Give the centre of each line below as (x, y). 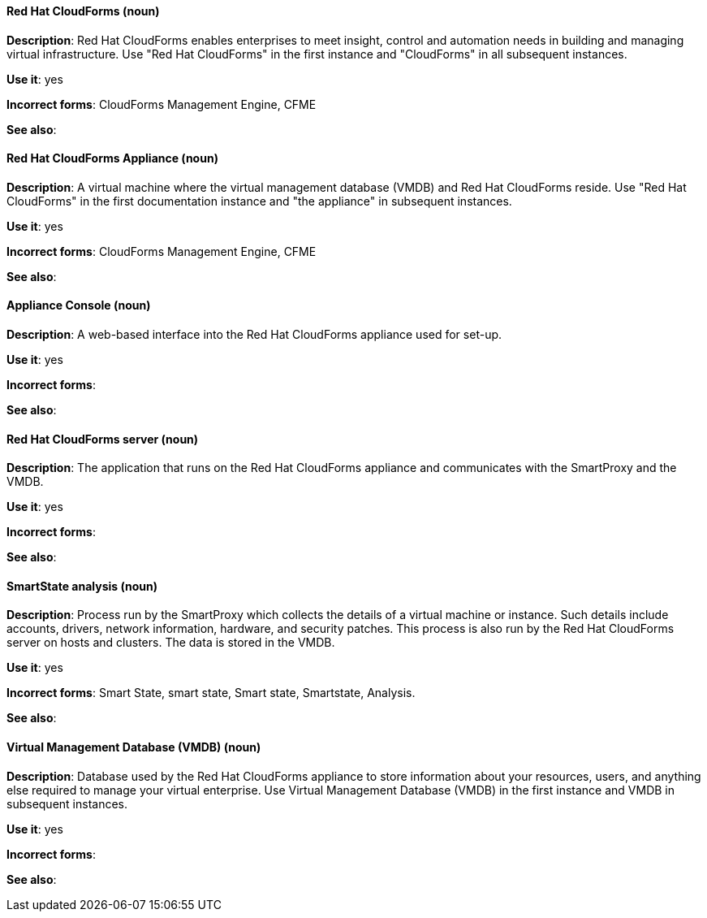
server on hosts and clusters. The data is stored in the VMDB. (171, 643)
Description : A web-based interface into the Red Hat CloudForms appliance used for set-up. (254, 335)
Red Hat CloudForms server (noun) (103, 439)
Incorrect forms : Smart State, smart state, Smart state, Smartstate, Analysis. (211, 693)
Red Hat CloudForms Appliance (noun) (112, 158)
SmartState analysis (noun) (82, 586)
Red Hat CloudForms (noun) (83, 11)
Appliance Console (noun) (79, 305)
